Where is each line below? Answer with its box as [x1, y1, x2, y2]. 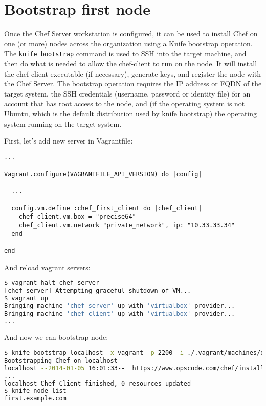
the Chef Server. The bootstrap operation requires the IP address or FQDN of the [4, 78, 262, 89]
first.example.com [4, 395, 66, 402]
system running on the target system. [4, 118, 122, 129]
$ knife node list [4, 387, 66, 395]
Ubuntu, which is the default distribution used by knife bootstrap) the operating [4, 108, 257, 118]
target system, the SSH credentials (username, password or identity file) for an [4, 88, 251, 99]
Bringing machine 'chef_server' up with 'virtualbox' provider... [4, 302, 235, 309]
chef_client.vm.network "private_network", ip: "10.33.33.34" [18, 221, 235, 229]
